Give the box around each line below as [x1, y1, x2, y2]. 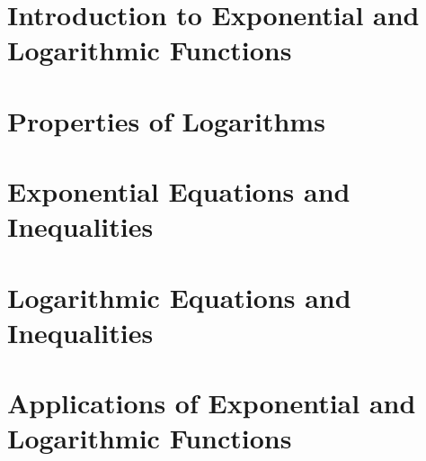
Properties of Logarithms [7, 102, 325, 139]
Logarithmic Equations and [7, 278, 351, 315]
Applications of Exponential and [7, 384, 416, 421]
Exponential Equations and [7, 173, 351, 210]
